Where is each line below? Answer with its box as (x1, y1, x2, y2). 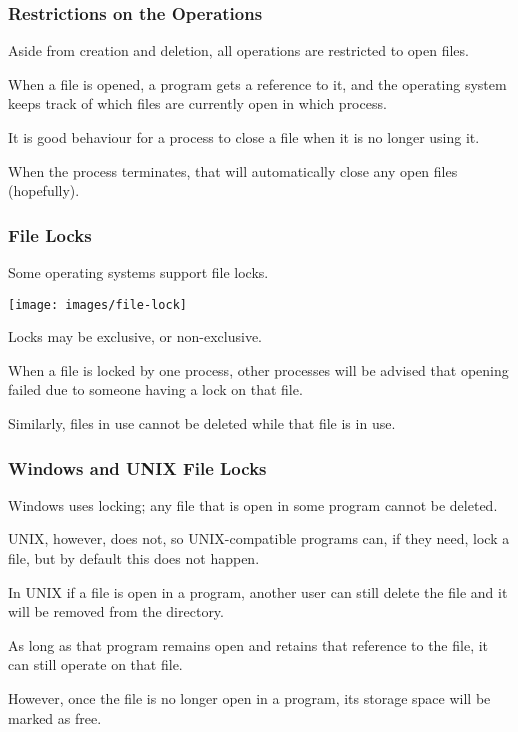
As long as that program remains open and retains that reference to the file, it (8, 634, 489, 655)
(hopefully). (8, 180, 80, 201)
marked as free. (8, 707, 102, 728)
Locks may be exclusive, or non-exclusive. (8, 326, 262, 347)
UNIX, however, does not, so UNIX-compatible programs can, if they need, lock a (8, 528, 510, 549)
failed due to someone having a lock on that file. (8, 379, 303, 400)
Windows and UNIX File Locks (8, 455, 267, 480)
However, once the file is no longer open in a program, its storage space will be (8, 688, 491, 708)
